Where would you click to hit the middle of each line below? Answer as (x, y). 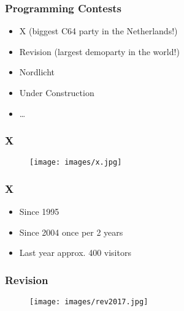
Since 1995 (39, 212)
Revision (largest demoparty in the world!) (99, 51)
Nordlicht (37, 72)
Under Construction (57, 92)
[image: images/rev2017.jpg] (89, 302)
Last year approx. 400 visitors (75, 253)
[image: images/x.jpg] (76, 163)
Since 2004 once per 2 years (71, 232)
